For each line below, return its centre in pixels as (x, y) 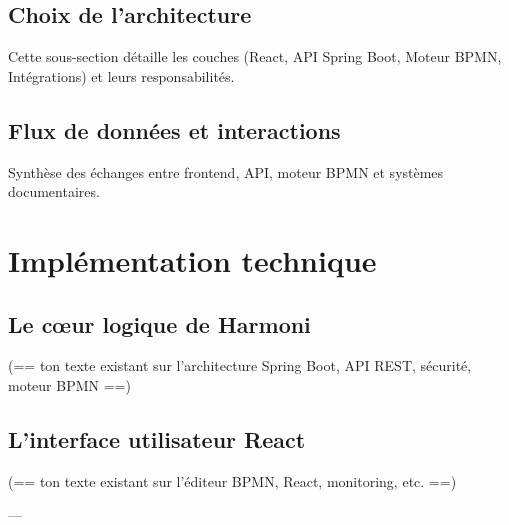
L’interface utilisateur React (157, 438)
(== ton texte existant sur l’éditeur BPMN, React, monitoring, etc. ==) (232, 480)
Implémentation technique (192, 259)
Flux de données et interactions (174, 129)
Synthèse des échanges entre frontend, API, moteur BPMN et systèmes (226, 171)
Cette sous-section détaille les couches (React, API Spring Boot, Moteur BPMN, (255, 56)
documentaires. (54, 191)
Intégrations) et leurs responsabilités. (121, 75)
